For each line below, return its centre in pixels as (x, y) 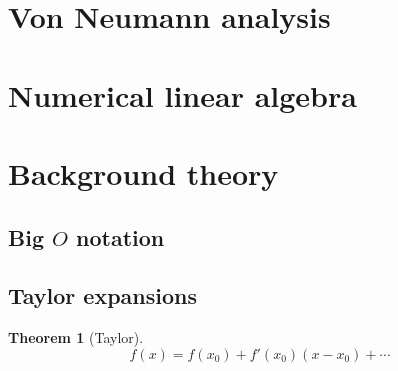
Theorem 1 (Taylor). (76, 337)
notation (120, 236)
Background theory (143, 172)
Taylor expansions (103, 295)
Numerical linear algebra (182, 94)
